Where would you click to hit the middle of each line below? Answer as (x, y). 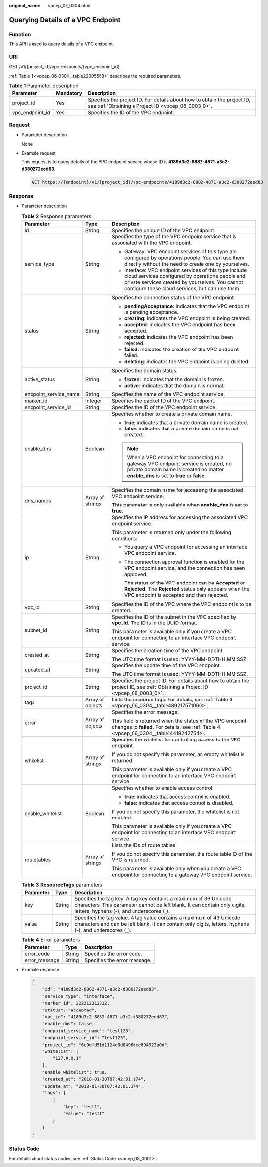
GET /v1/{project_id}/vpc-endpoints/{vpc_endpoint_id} (65, 67)
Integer (94, 401)
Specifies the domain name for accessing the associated (177, 490)
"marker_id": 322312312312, (76, 1003)
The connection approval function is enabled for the (184, 562)
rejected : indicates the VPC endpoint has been (178, 337)
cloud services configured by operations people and (185, 276)
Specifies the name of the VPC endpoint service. (168, 394)
